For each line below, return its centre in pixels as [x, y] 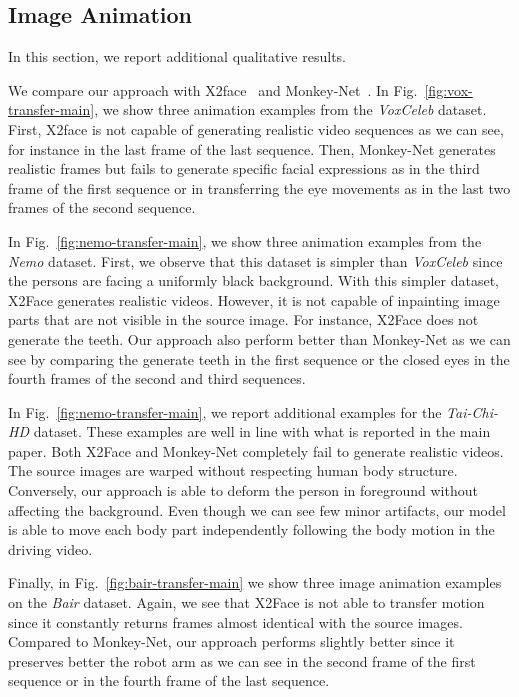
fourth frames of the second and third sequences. [157, 378]
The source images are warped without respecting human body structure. [233, 470]
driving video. [50, 548]
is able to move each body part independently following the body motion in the [251, 529]
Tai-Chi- [472, 411]
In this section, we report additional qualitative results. [177, 56]
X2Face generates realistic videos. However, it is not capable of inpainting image [254, 299]
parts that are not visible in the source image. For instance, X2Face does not [243, 319]
